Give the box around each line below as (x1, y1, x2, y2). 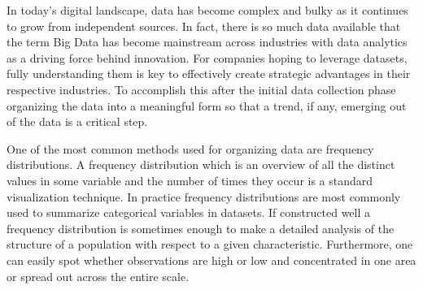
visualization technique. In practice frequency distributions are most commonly (7, 188, 401, 205)
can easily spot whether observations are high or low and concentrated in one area (7, 251, 416, 268)
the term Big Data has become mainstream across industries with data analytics (7, 33, 408, 50)
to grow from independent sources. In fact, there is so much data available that (7, 17, 401, 34)
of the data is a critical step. (7, 113, 148, 130)
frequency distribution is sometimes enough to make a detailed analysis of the (7, 219, 395, 236)
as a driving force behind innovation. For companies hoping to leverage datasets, (7, 49, 408, 66)
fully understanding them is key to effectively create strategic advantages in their (7, 65, 411, 82)
